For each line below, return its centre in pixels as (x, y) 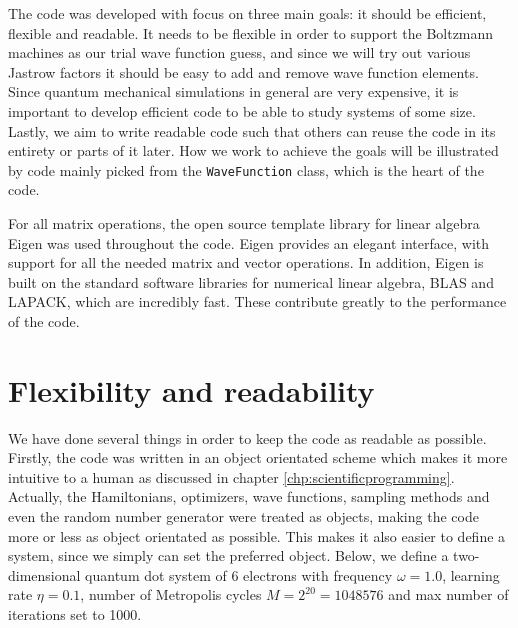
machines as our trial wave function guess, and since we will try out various (239, 52)
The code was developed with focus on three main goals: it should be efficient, (247, 13)
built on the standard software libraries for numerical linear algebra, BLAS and (251, 281)
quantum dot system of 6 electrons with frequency (239, 574)
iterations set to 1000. (75, 614)
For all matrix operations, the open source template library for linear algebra (244, 223)
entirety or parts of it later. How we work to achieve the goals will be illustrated (253, 150)
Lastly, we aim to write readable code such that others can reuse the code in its (252, 130)
